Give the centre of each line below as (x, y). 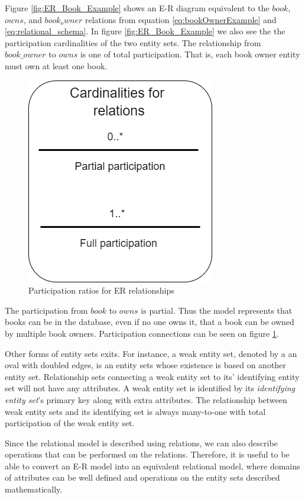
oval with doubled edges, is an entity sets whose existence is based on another (145, 365)
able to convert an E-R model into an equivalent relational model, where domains (152, 466)
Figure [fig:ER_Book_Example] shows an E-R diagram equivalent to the (137, 8)
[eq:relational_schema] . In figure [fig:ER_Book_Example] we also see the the (145, 31)
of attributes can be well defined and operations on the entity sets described (142, 477)
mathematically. (34, 489)
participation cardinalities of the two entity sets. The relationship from (133, 42)
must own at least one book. (56, 65)
